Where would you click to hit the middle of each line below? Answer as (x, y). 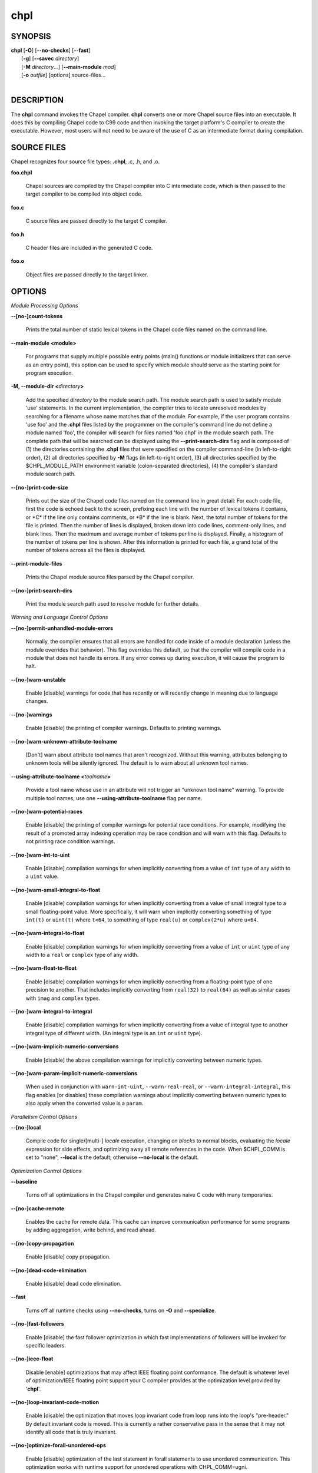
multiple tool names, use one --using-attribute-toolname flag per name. (114, 798)
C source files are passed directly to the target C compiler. (97, 221)
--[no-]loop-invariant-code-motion (55, 1402)
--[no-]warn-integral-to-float (48, 933)
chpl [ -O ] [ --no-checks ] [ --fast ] (51, 51)
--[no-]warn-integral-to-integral (52, 1012)
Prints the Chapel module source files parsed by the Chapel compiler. (110, 577)
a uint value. (42, 876)
